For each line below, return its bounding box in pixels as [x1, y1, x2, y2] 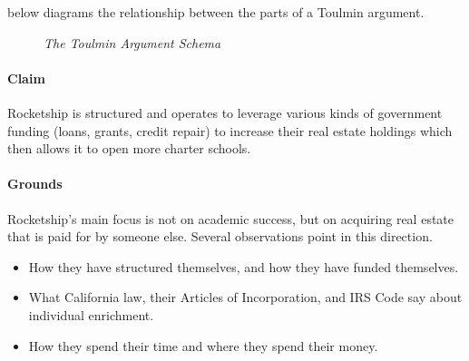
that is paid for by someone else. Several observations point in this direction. [7, 227, 433, 246]
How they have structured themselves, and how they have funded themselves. [28, 257, 459, 276]
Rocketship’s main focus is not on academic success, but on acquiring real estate [7, 209, 454, 228]
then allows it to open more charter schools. [7, 139, 251, 158]
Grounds [7, 174, 63, 193]
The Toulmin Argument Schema [44, 33, 221, 52]
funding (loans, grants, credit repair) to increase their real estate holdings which [7, 121, 453, 140]
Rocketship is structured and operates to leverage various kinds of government [7, 102, 443, 122]
